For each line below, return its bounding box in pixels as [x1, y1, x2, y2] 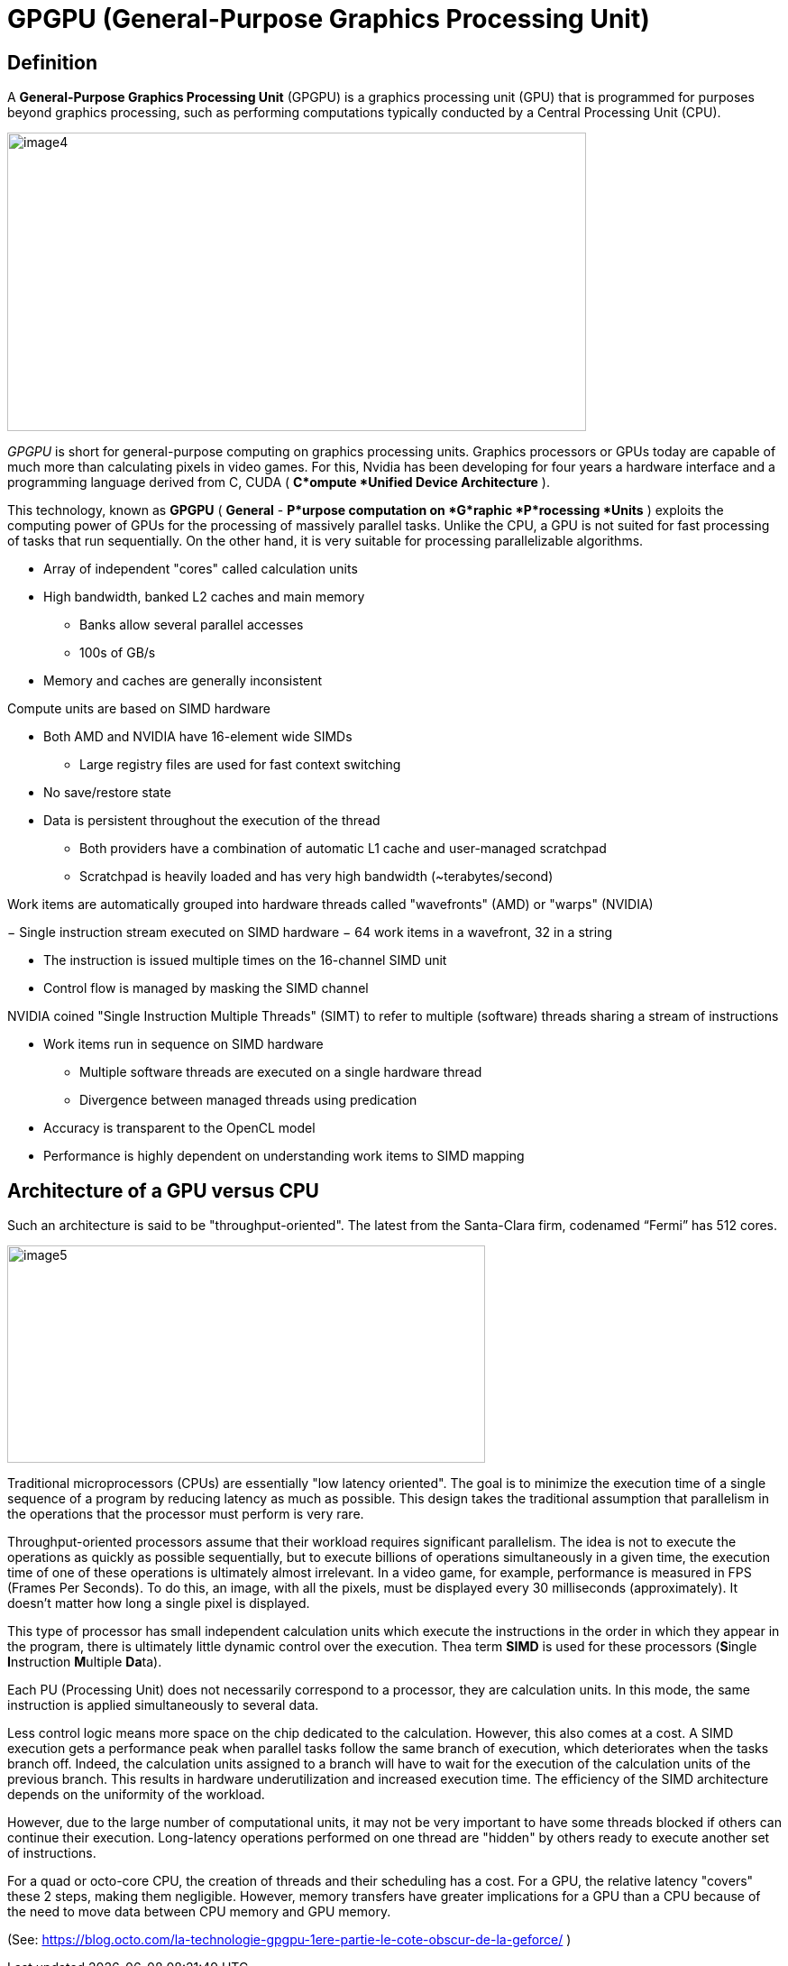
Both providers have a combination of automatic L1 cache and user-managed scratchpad [79, 841, 607, 857]
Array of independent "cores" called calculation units [43, 561, 358, 577]
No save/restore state [43, 785, 171, 801]
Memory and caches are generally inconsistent [43, 673, 323, 689]
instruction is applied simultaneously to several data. [7, 1697, 319, 1713]
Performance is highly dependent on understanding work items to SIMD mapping [43, 1148, 525, 1164]
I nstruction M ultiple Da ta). [7, 1654, 162, 1670]
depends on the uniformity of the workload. [7, 1787, 265, 1803]
